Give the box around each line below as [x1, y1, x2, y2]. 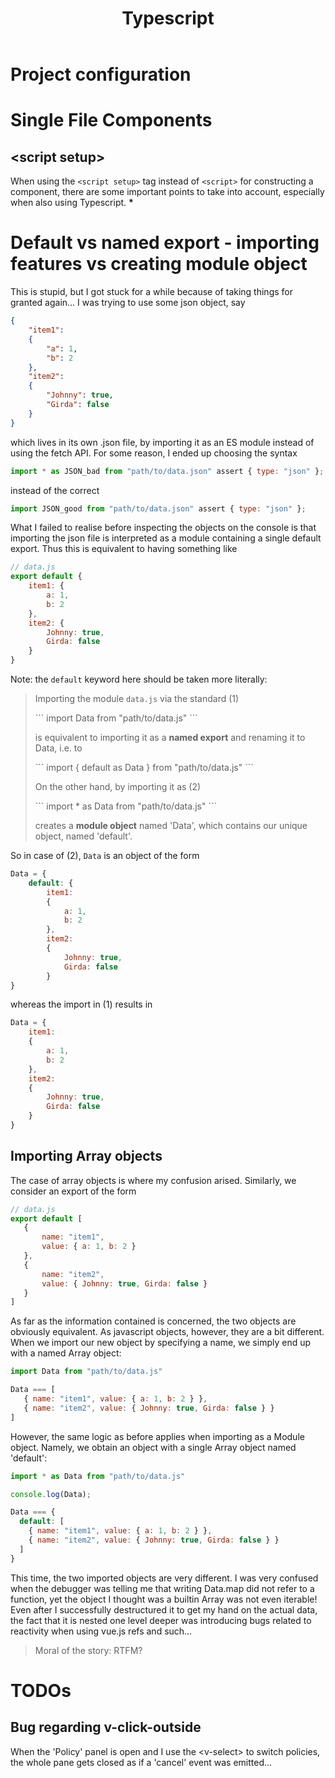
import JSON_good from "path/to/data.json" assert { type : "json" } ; [10, 503, 307, 514]
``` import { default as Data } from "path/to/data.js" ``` [34, 762, 254, 773]
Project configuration [10, 63, 192, 86]
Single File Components [10, 109, 213, 132]
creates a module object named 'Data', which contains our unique [34, 820, 308, 831]
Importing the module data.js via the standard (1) [34, 693, 240, 704]
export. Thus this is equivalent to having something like [10, 543, 238, 555]
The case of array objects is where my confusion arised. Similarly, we [10, 1174, 297, 1186]
